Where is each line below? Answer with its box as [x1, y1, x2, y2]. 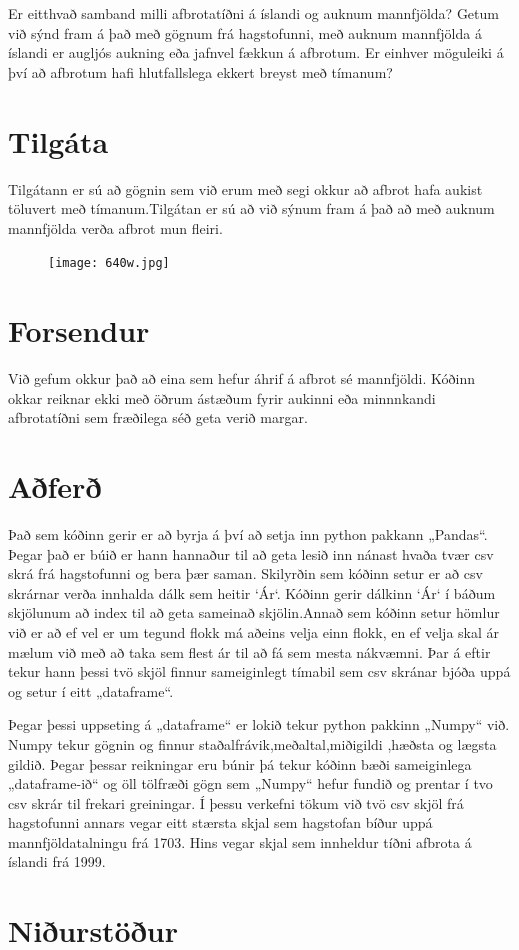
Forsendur [8, 310, 150, 351]
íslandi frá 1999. [8, 851, 106, 872]
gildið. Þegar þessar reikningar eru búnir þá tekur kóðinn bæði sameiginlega [8, 753, 472, 774]
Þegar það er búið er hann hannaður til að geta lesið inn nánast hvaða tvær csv [8, 543, 494, 564]
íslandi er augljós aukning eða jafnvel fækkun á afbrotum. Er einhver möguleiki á [8, 42, 504, 63]
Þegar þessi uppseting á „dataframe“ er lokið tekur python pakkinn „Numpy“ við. [8, 714, 510, 735]
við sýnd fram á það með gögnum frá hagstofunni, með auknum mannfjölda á [8, 22, 482, 43]
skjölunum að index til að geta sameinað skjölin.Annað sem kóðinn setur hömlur [8, 602, 500, 623]
